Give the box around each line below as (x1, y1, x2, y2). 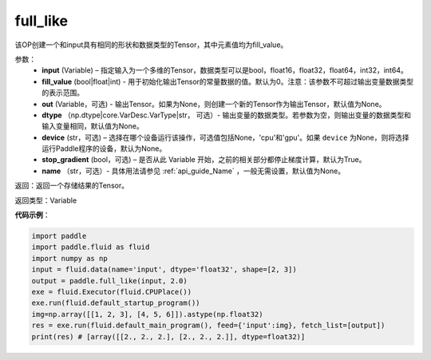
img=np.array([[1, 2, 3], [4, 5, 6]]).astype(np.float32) (31, 310, 263, 318)
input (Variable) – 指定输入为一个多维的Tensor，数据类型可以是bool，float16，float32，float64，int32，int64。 (42, 65, 409, 75)
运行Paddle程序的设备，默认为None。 (42, 144, 167, 153)
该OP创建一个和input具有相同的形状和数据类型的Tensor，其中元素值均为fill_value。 (14, 40, 288, 49)
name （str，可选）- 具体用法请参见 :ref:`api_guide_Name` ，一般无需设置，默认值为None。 (42, 166, 346, 176)
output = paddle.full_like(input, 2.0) (31, 276, 188, 285)
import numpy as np (31, 254, 108, 263)
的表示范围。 (42, 88, 84, 97)
